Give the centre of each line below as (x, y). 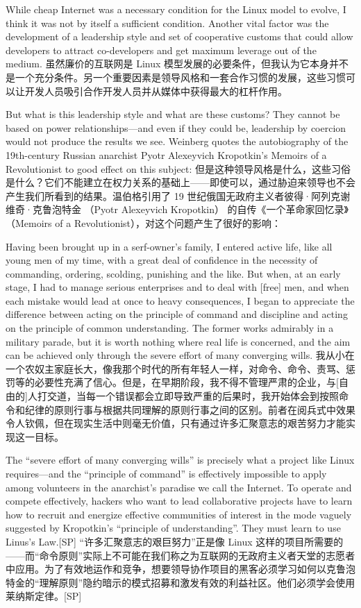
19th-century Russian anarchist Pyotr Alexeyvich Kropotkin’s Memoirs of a (166, 154)
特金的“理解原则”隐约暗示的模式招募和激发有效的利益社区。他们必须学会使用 (180, 582)
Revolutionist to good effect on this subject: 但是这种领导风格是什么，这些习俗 (178, 168)
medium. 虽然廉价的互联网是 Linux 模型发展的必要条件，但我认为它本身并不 (177, 64)
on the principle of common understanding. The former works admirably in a (170, 328)
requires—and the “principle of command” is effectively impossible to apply (166, 473)
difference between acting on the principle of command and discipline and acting (177, 314)
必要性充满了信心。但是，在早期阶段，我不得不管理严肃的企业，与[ (186, 382)
